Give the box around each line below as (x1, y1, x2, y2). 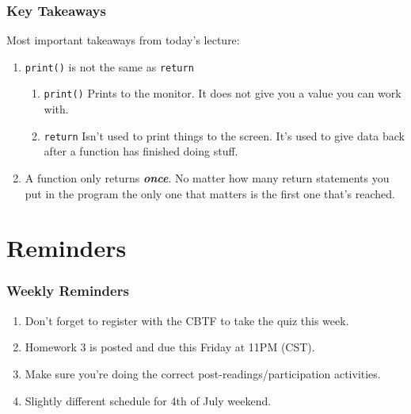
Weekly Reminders (6, 281, 129, 301)
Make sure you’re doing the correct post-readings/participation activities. (25, 365, 381, 381)
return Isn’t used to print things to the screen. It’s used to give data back (44, 127, 405, 144)
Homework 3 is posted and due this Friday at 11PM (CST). (25, 339, 315, 355)
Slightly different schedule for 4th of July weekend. (25, 392, 272, 408)
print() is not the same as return (25, 58, 194, 75)
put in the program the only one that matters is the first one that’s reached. (25, 185, 395, 201)
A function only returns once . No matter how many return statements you (25, 169, 390, 186)
